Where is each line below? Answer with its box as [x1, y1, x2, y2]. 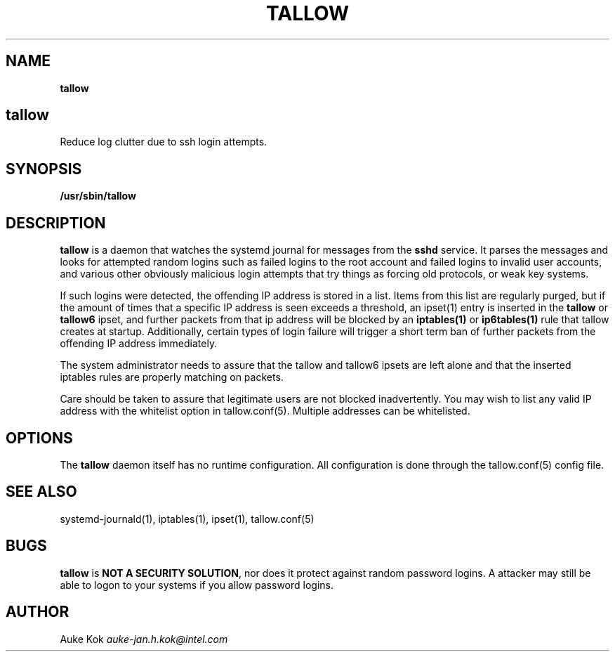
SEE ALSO [6, 483, 77, 501]
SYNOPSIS [6, 160, 82, 178]
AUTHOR [6, 603, 70, 621]
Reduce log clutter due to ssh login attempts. [60, 136, 267, 148]
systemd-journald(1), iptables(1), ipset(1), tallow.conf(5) [60, 512, 315, 525]
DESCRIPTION [6, 214, 106, 232]
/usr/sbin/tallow [60, 190, 136, 202]
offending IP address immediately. [60, 337, 218, 350]
